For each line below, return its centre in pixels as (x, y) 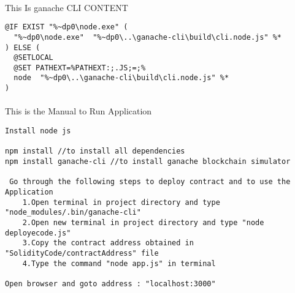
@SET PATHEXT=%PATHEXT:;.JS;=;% (80, 68)
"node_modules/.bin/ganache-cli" (73, 213)
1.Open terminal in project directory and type (121, 202)
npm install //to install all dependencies (95, 151)
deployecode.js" (38, 233)
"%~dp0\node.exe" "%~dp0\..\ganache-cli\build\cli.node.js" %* (148, 37)
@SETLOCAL (33, 58)
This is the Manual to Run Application (79, 111)
